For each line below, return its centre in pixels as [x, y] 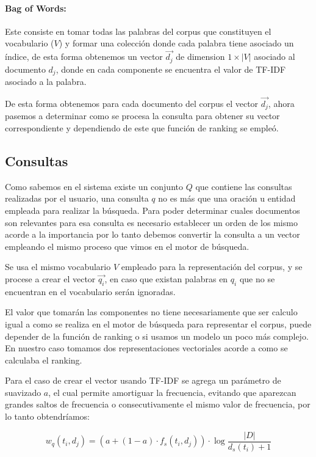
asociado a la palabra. [46, 82]
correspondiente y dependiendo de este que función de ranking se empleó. [142, 127]
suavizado [23, 392]
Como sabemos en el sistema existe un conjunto [94, 186]
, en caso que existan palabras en [166, 278]
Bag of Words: [36, 8]
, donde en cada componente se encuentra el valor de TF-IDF [171, 69]
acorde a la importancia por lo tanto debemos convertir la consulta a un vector [153, 234]
